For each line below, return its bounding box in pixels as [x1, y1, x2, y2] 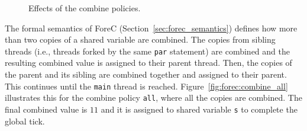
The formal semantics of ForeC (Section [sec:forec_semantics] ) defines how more [5, 21, 298, 34]
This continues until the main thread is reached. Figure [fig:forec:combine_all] [5, 79, 288, 92]
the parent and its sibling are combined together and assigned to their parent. [5, 68, 287, 81]
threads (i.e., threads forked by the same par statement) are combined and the [5, 44, 290, 57]
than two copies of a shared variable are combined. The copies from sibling [5, 33, 276, 46]
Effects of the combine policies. [28, 2, 141, 14]
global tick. [5, 114, 45, 127]
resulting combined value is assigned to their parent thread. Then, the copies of [5, 56, 292, 69]
